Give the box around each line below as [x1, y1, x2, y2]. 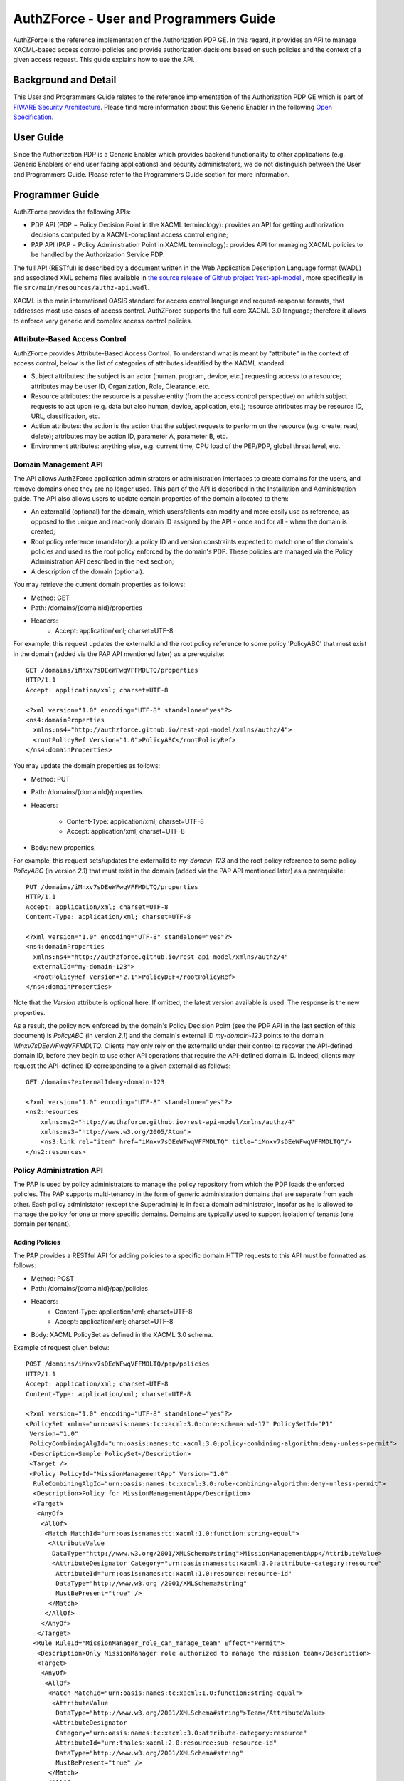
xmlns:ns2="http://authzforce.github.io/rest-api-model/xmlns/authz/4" [40, 1118, 296, 1126]
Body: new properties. [31, 843, 96, 851]
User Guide [13, 131, 64, 143]
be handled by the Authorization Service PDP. [31, 250, 165, 259]
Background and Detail [13, 74, 117, 86]
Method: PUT [31, 774, 70, 783]
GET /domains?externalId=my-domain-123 [26, 1078, 165, 1086]
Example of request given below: [13, 1343, 110, 1351]
